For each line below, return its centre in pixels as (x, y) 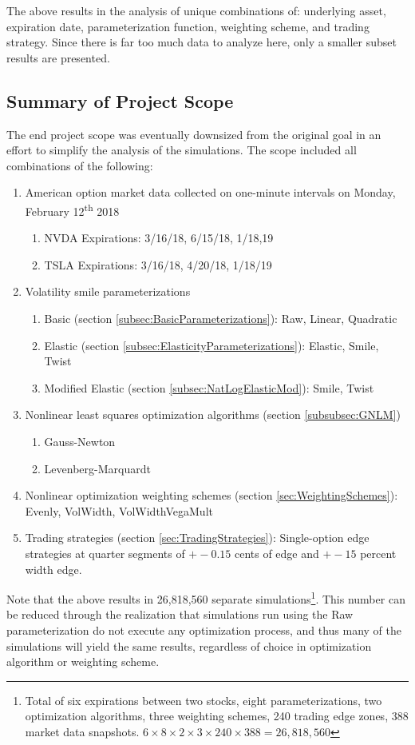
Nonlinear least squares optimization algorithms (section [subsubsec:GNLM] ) (213, 414)
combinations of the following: (80, 165)
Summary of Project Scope (120, 100)
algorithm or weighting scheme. (83, 661)
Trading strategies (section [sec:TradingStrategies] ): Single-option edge (197, 538)
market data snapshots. (82, 731)
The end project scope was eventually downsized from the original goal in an (194, 134)
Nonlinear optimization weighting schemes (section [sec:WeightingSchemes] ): (211, 495)
